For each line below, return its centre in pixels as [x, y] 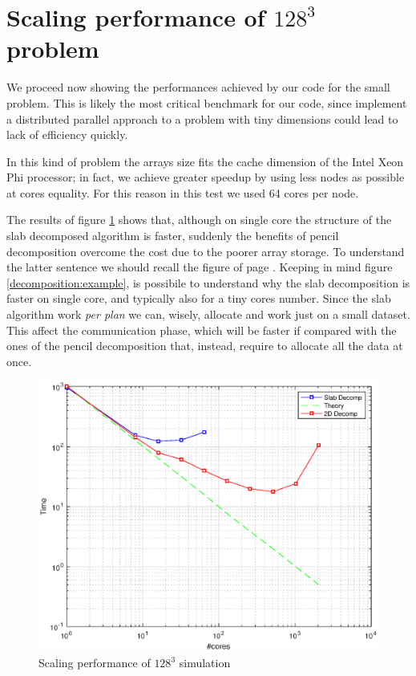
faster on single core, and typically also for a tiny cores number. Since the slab [199, 298]
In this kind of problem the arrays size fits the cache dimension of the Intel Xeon [205, 161]
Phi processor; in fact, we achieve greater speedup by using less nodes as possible [206, 177]
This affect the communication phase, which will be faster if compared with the [202, 330]
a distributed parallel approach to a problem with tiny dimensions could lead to [202, 118]
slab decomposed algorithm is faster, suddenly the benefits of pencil [173, 236]
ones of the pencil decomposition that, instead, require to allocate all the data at [205, 346]
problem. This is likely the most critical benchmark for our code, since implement [207, 102]
